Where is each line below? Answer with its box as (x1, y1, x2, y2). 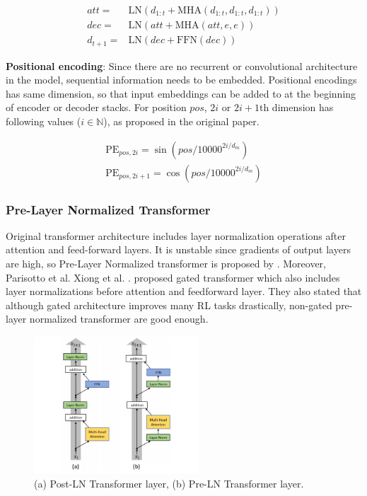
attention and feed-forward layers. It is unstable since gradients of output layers (6, 242, 351, 257)
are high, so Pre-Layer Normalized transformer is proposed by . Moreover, (6, 255, 326, 270)
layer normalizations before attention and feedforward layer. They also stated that (6, 284, 362, 299)
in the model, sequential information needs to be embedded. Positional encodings (6, 72, 357, 87)
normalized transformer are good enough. (29, 311, 209, 326)
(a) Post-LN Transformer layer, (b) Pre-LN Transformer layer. (34, 475, 304, 490)
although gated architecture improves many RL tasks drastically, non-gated (6, 297, 332, 312)
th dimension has (259, 100, 334, 115)
